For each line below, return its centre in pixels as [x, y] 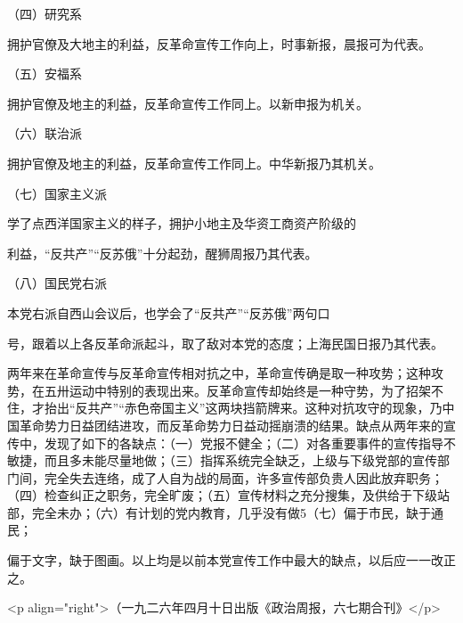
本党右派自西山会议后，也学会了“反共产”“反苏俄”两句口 [169, 312]
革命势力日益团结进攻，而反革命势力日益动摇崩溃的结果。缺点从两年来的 [231, 425]
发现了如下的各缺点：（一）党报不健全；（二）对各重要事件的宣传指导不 [250, 443]
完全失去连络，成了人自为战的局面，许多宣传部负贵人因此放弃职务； [244, 477]
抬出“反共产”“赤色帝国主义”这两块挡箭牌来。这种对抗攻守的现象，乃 [243, 408]
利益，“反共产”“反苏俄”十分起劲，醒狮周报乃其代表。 [162, 253]
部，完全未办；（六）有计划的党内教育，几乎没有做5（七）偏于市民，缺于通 [225, 512]
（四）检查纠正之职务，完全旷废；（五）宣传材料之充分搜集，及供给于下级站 [228, 495]
